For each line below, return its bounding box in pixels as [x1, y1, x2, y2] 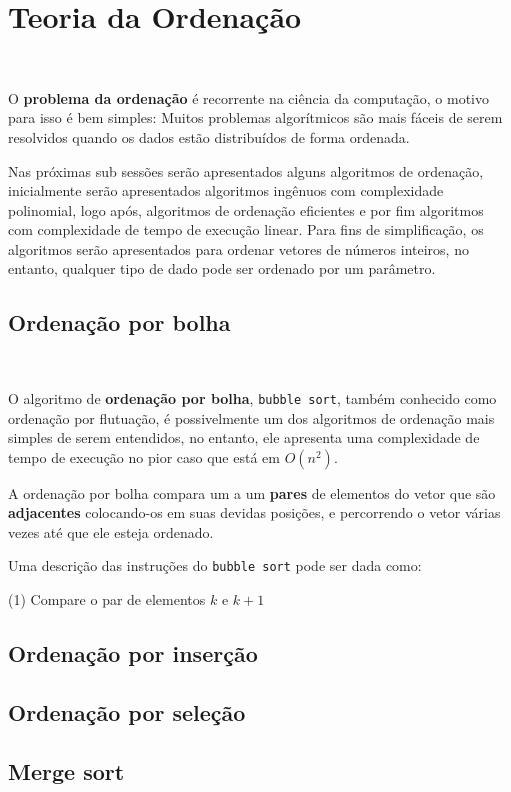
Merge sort [8, 755, 125, 786]
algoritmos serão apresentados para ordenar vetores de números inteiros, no [8, 238, 469, 259]
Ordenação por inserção [8, 638, 258, 669]
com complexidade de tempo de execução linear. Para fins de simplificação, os [8, 219, 484, 240]
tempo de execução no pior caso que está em [8, 446, 280, 467]
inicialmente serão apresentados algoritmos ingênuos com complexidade [8, 180, 444, 201]
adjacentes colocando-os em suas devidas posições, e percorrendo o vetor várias [8, 502, 501, 523]
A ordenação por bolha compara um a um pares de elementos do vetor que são [8, 482, 496, 503]
